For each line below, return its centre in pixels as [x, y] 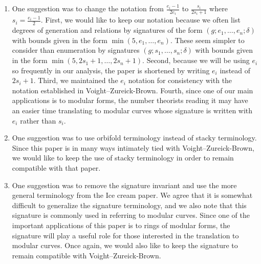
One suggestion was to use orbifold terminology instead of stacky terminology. [134, 138]
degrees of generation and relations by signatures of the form [107, 30]
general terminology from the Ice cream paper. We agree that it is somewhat [132, 195]
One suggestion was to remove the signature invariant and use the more [124, 185]
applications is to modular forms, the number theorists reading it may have [130, 100]
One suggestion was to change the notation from [88, 8]
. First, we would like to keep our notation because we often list [140, 20]
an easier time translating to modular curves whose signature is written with [132, 110]
